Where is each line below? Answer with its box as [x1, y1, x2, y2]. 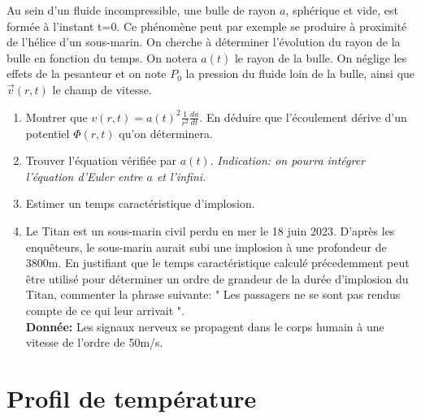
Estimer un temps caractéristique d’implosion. [25, 195, 255, 212]
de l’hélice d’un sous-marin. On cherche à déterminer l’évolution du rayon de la [7, 33, 401, 50]
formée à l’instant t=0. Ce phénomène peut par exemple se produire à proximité [7, 17, 407, 34]
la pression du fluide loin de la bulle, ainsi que [185, 65, 415, 82]
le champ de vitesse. [52, 80, 152, 97]
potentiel [25, 124, 70, 141]
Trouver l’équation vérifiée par [25, 152, 177, 169]
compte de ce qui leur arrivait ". [25, 302, 184, 319]
